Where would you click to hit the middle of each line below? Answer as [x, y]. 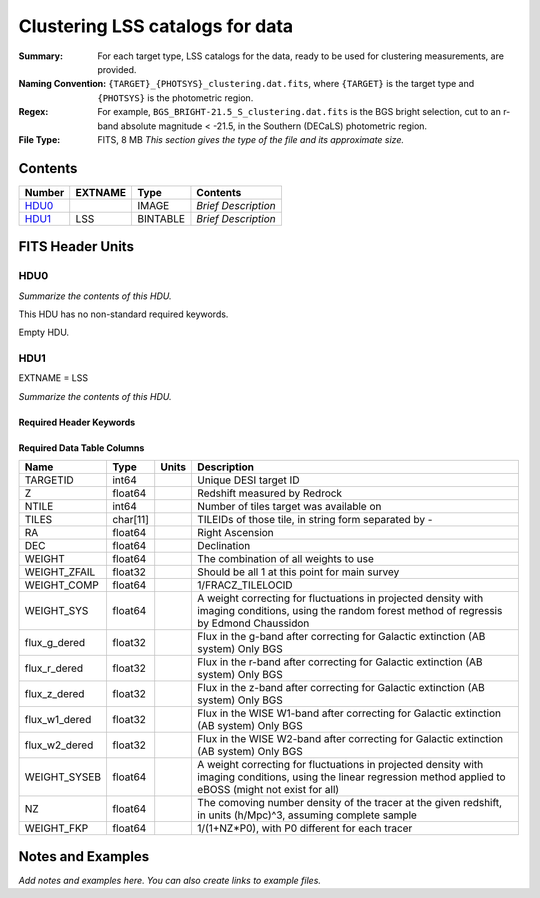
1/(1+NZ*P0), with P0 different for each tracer [304, 828]
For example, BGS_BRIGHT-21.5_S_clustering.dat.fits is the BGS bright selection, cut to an [299, 112]
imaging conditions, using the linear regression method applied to [351, 777]
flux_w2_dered [59, 745]
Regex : [33, 112]
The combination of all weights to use [285, 559]
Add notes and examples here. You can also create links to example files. [170, 880]
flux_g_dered [55, 643]
